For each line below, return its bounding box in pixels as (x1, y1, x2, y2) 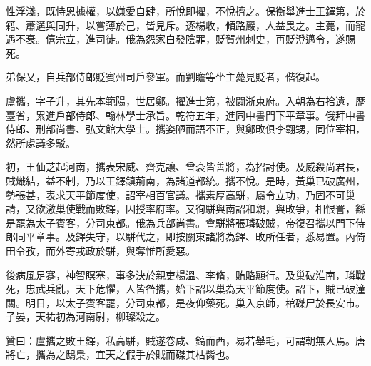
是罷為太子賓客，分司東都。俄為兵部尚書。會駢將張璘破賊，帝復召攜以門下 (6, 215, 355, 230)
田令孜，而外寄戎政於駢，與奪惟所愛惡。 (6, 243, 195, 258)
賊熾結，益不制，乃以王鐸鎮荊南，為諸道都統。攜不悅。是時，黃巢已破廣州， (6, 173, 365, 188)
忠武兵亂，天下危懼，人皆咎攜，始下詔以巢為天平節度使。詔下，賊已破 (25, 281, 355, 296)
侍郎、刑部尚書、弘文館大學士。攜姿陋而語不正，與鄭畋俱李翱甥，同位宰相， (6, 121, 365, 136)
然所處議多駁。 (6, 135, 76, 150)
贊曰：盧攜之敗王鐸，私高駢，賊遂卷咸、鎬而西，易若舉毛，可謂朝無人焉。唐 (6, 332, 365, 347)
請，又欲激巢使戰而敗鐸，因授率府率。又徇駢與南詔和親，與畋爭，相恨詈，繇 (6, 201, 365, 216)
